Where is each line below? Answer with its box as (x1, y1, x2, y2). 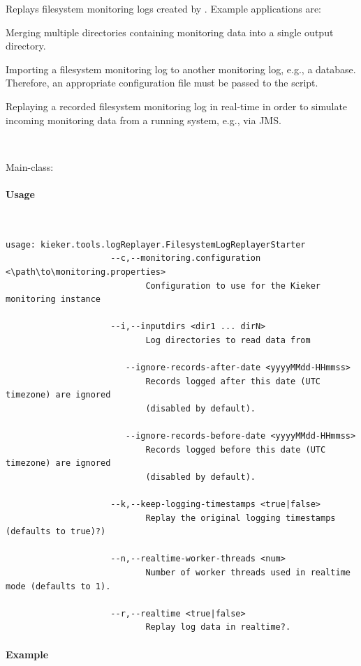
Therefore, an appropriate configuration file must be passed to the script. (6, 75, 318, 90)
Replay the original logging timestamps (145, 513, 336, 523)
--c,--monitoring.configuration (110, 253, 261, 264)
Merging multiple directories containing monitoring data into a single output (6, 24, 334, 39)
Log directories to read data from (145, 335, 311, 345)
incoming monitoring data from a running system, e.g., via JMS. (6, 112, 281, 127)
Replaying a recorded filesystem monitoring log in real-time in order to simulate (6, 98, 348, 113)
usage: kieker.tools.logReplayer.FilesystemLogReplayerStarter (6, 239, 306, 250)
